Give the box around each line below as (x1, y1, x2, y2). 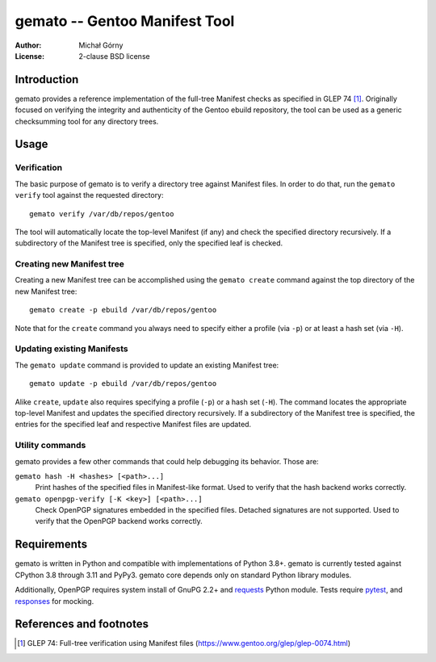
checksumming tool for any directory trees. (15, 116, 159, 126)
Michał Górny (78, 40, 124, 50)
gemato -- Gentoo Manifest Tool (15, 12, 235, 30)
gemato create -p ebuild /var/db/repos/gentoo (29, 305, 217, 315)
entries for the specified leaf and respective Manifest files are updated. (15, 420, 252, 429)
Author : (15, 40, 42, 50)
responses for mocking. (15, 596, 94, 605)
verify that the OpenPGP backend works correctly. (35, 517, 203, 526)
